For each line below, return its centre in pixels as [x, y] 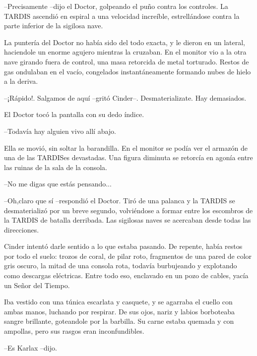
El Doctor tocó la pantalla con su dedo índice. [74, 114]
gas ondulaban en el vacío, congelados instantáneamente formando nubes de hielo [128, 71]
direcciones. [22, 229]
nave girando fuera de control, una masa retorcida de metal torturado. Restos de [127, 61]
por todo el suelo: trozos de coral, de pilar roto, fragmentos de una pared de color [128, 256]
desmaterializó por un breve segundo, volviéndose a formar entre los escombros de [128, 210]
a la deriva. [21, 81]
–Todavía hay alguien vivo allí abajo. [60, 131]
